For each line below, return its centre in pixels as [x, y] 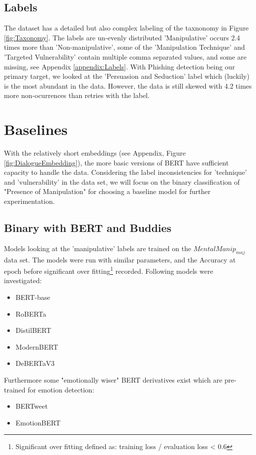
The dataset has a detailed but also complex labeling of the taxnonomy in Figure [127, 28]
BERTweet [32, 406]
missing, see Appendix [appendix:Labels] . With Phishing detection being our [120, 66]
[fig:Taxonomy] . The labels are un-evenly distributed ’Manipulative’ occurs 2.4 [122, 37]
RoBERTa [31, 313]
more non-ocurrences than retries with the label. [77, 95]
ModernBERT [37, 346]
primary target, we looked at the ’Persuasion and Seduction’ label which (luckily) [127, 76]
